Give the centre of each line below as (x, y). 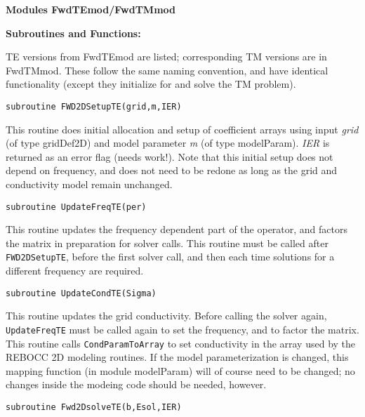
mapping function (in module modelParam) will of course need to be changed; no (180, 370)
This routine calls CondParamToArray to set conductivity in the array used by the (181, 343)
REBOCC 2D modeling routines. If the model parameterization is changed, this (177, 357)
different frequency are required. (75, 271)
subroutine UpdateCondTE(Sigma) (81, 293)
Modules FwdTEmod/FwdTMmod (91, 9)
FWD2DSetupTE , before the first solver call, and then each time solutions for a (170, 257)
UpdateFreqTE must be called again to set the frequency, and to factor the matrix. (182, 329)
